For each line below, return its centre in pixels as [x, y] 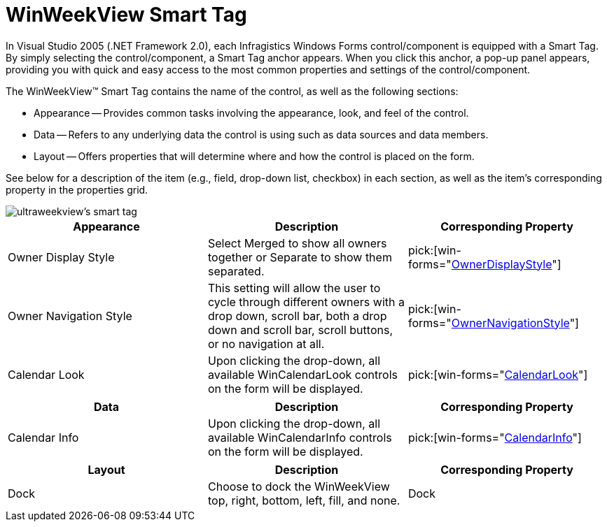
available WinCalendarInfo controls [300, 437]
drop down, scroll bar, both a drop [297, 316]
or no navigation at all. [266, 344]
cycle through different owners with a [306, 302]
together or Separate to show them [300, 257]
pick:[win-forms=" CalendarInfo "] [495, 437]
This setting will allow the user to [294, 288]
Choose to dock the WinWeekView [299, 486]
